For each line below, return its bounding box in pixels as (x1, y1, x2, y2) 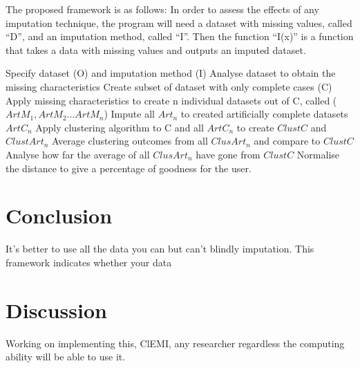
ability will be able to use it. (6, 349, 126, 364)
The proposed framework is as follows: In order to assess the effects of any (6, 2, 319, 16)
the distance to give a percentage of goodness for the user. (6, 160, 252, 175)
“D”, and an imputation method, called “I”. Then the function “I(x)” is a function (6, 29, 354, 44)
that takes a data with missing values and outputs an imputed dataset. (6, 42, 306, 57)
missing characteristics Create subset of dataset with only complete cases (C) (6, 79, 332, 93)
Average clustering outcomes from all (52, 134, 208, 148)
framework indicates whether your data (6, 255, 172, 269)
